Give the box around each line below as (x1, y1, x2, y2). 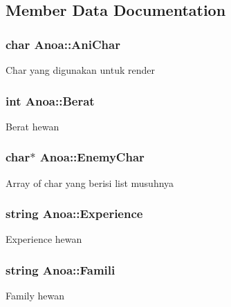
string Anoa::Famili (6, 261, 115, 278)
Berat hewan (6, 119, 59, 133)
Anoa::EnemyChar (39, 148, 145, 166)
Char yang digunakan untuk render (6, 63, 156, 77)
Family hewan (6, 288, 64, 303)
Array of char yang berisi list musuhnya (6, 175, 174, 190)
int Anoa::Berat (6, 92, 95, 109)
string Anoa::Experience (6, 205, 143, 222)
